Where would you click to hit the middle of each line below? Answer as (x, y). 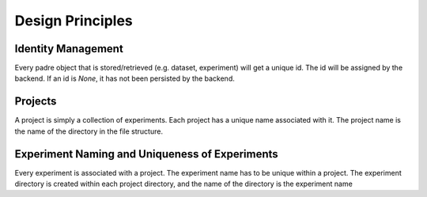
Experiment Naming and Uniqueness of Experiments (146, 154)
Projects (36, 102)
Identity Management (69, 49)
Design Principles (74, 21)
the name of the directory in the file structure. (89, 131)
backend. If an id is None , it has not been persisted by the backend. (125, 78)
